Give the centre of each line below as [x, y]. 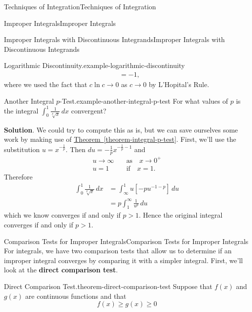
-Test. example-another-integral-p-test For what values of [144, 100]
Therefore [18, 176]
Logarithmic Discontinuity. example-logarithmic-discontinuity [94, 65]
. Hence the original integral [181, 215]
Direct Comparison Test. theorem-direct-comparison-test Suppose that [108, 286]
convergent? [89, 110]
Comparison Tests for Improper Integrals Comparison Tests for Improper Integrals [126, 241]
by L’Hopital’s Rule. [179, 84]
